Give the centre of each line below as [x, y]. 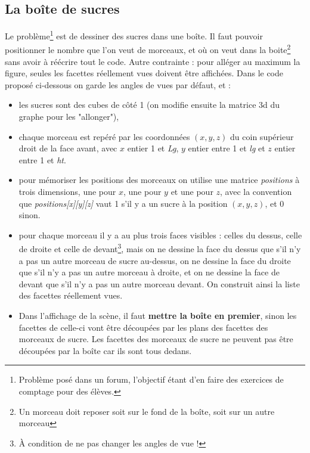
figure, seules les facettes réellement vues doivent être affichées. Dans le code [144, 73]
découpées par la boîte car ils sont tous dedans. [105, 350]
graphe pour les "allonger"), [69, 117]
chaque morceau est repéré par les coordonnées [104, 136]
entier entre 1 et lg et [227, 148]
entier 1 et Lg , [153, 148]
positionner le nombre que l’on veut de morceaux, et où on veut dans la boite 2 [148, 49]
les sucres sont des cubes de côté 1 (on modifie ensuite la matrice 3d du [149, 105]
